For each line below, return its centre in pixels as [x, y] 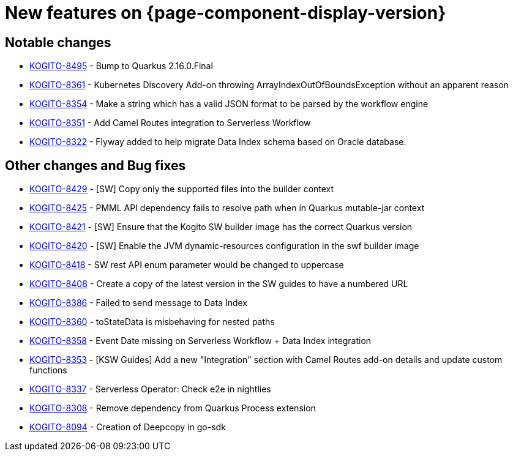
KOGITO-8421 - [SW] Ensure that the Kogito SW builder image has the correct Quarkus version [221, 227]
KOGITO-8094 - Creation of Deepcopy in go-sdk [128, 427]
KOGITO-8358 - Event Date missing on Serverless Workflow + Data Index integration [200, 341]
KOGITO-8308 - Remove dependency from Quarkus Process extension [173, 408]
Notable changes [58, 42]
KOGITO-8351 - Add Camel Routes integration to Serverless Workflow [170, 123]
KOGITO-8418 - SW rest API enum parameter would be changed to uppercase [187, 265]
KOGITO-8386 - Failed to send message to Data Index [138, 303]
